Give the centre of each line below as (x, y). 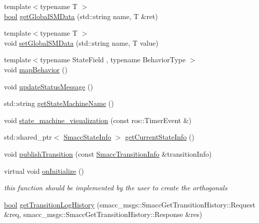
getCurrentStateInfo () (160, 137)
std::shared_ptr (28, 137)
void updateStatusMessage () (49, 86)
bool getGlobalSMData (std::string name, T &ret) (81, 16)
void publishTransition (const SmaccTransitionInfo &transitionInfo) (108, 153)
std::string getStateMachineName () (59, 103)
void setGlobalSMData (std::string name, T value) (81, 42)
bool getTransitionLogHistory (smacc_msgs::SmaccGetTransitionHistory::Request (130, 204)
